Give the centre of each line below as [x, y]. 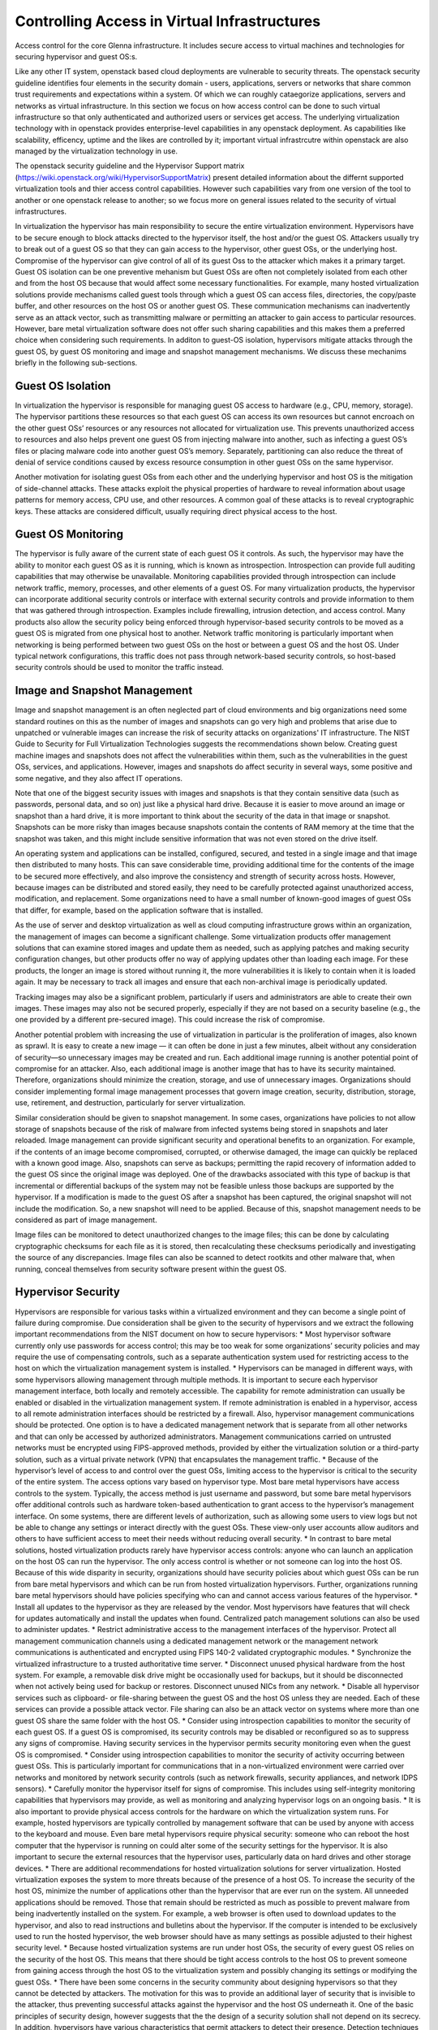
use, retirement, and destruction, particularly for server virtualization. [131, 1103]
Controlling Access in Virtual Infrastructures [167, 21]
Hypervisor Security [68, 1292]
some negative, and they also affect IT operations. [99, 778]
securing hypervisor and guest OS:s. [76, 56]
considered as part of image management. [86, 1220]
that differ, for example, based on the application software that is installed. [139, 910]
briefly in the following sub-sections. [76, 363]
